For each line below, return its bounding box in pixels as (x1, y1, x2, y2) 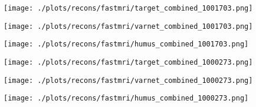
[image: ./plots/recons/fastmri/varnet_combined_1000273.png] (4, 76, 253, 85)
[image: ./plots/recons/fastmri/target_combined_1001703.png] (4, 4, 253, 12)
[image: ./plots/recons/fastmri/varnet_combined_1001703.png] (4, 22, 253, 31)
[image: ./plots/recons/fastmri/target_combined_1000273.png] (4, 58, 253, 66)
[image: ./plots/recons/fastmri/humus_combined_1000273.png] (4, 94, 249, 103)
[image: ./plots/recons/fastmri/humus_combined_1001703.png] (4, 40, 249, 49)
